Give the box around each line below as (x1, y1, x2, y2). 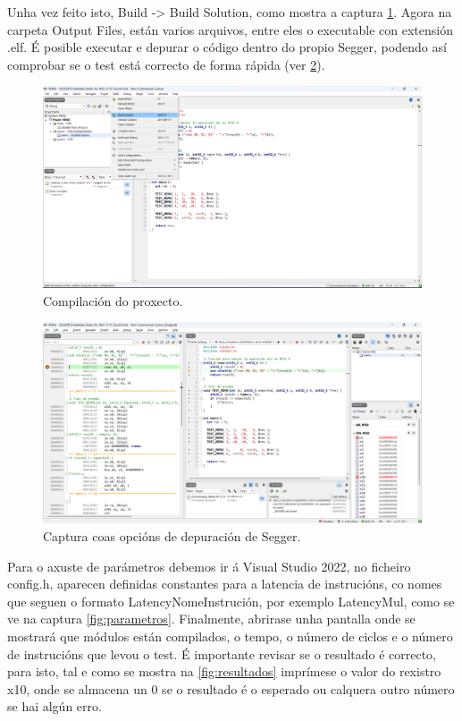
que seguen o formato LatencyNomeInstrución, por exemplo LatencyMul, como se (7, 591, 455, 610)
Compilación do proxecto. (43, 291, 183, 310)
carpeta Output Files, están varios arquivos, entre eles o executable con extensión (7, 20, 453, 38)
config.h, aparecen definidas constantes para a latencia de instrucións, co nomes (7, 574, 442, 593)
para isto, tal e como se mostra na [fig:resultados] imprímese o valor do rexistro (7, 662, 441, 681)
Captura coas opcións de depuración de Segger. (43, 527, 301, 546)
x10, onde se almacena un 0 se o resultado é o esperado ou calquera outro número (7, 679, 455, 698)
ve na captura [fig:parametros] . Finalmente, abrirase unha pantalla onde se (7, 609, 416, 628)
